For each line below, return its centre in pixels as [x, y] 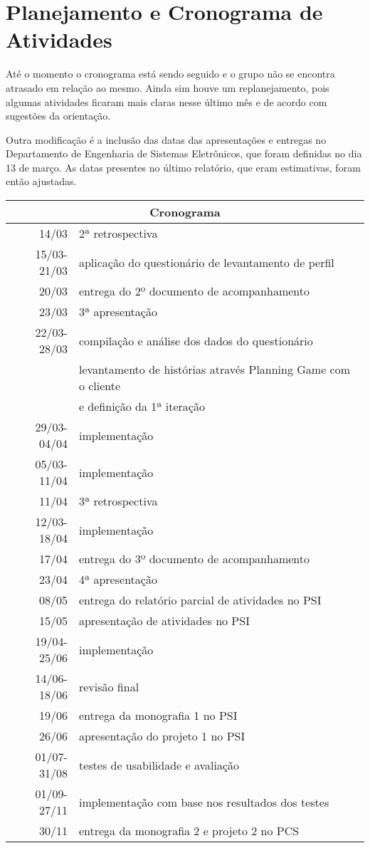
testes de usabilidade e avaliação [159, 765]
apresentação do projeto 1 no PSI [162, 736]
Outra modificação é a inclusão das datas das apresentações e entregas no [166, 139]
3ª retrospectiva [118, 501]
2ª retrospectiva [118, 234]
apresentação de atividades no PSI [164, 621]
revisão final [109, 686]
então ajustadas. [41, 181]
